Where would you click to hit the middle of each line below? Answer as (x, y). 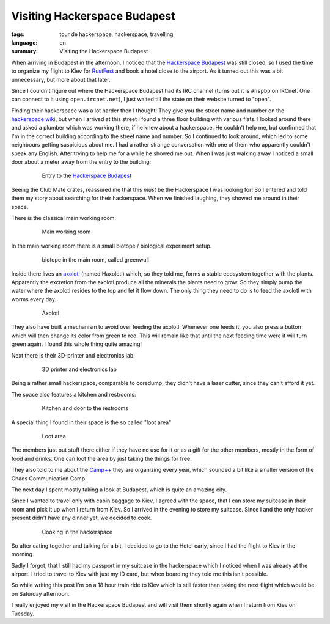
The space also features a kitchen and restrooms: (74, 394)
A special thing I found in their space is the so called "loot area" (91, 422)
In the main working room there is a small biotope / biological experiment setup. (112, 246)
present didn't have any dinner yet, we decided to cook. (82, 518)
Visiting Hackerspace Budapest (93, 16)
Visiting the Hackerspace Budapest (104, 51)
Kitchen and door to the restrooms (85, 408)
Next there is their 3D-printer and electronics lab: (73, 355)
